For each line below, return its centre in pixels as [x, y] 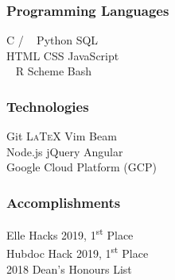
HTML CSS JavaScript [63, 55]
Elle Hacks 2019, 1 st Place [70, 234]
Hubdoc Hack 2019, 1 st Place [78, 252]
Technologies [48, 106]
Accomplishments [64, 202]
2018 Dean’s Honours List [69, 268]
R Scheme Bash [53, 71]
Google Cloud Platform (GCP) [82, 167]
